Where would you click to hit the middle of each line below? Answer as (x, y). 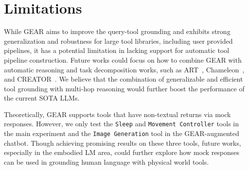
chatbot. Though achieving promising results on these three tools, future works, (123, 143)
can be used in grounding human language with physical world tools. (107, 161)
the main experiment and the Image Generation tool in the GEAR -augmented (122, 133)
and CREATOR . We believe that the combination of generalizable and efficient (124, 79)
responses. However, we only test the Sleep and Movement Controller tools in (121, 124)
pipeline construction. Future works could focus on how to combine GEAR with (123, 59)
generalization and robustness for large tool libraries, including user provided (118, 41)
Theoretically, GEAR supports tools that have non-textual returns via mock (117, 114)
